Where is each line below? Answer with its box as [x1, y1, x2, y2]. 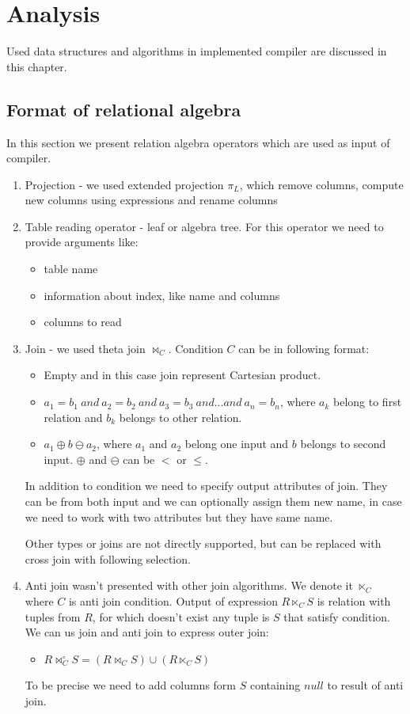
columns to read [44, 313, 122, 330]
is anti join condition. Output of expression [68, 592, 278, 609]
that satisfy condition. [283, 608, 391, 625]
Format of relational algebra [6, 97, 241, 121]
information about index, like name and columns [44, 287, 280, 303]
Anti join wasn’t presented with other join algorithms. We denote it [25, 577, 353, 594]
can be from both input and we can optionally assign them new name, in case [25, 493, 402, 510]
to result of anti [327, 677, 404, 693]
